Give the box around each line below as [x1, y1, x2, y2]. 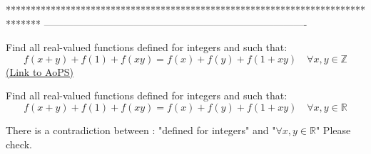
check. [6, 136, 32, 151]
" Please [315, 122, 351, 137]
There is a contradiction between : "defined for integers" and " [6, 122, 276, 137]
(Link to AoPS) [6, 64, 73, 79]
